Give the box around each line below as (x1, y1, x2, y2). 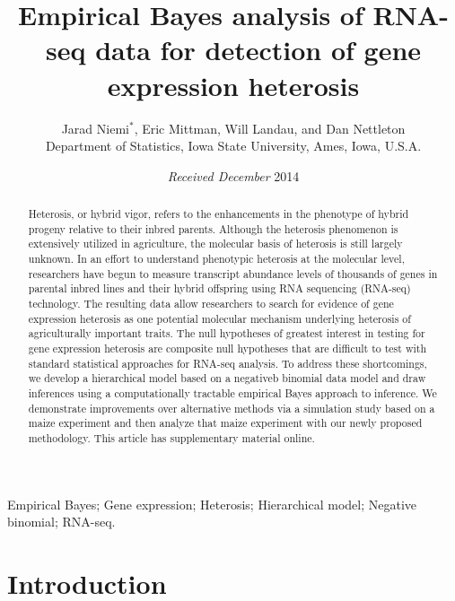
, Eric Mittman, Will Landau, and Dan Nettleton (134, 118, 406, 137)
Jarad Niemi (61, 118, 129, 137)
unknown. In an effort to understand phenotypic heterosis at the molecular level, (28, 251, 405, 266)
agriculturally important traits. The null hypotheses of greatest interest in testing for (28, 326, 425, 341)
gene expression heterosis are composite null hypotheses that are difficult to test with (28, 340, 427, 355)
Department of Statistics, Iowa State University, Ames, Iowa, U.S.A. (45, 136, 422, 155)
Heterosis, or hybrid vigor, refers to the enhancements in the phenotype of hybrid (28, 206, 409, 222)
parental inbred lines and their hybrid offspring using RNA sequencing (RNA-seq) (28, 281, 411, 296)
